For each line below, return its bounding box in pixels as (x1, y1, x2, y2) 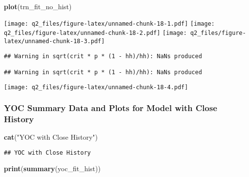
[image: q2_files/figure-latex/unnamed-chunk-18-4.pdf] (4, 83, 188, 91)
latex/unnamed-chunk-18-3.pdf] (4, 37, 105, 45)
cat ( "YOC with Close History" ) (4, 132, 98, 142)
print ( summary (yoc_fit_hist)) (4, 163, 101, 173)
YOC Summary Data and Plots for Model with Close (4, 102, 217, 114)
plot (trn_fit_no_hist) (4, 1, 72, 11)
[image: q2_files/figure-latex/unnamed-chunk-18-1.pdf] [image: (4, 20, 215, 27)
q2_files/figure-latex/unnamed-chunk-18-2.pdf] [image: (4, 30, 187, 37)
